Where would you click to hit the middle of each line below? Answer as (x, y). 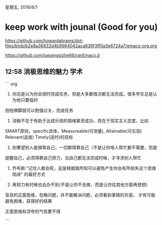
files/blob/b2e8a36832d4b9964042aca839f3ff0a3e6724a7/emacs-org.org (81, 46)
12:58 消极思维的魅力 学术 (44, 72)
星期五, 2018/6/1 (21, 7)
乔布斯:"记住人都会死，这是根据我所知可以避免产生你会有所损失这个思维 (84, 168)
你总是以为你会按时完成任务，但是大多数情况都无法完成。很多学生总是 (82, 94)
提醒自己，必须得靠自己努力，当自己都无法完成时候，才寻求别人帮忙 (73, 158)
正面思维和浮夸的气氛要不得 (33, 211)
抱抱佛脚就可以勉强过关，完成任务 (39, 110)
